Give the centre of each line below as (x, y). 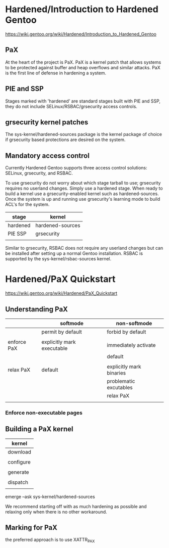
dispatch (18, 482)
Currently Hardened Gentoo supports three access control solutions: (76, 168)
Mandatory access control (47, 155)
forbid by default (126, 332)
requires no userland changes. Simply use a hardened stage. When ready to (84, 189)
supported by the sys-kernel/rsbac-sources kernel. (58, 259)
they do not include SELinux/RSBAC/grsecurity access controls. (71, 106)
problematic (121, 381)
